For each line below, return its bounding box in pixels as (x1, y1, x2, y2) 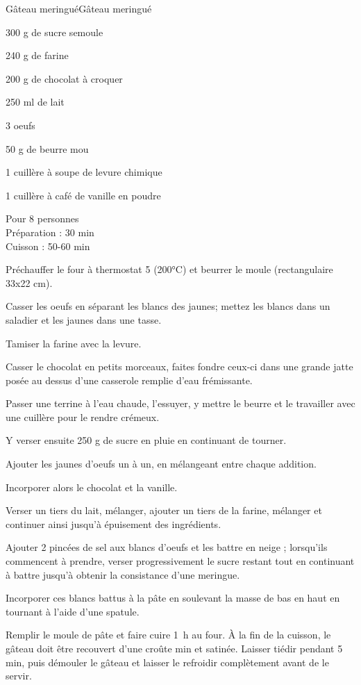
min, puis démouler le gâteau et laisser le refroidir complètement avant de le (6, 654, 329, 669)
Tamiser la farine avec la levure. (6, 336, 142, 350)
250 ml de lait (6, 94, 65, 109)
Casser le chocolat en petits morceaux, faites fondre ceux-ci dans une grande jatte (6, 359, 353, 374)
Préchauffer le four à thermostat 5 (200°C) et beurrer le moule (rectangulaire (6, 262, 333, 277)
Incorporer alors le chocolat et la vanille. (6, 479, 178, 494)
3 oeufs (6, 117, 35, 132)
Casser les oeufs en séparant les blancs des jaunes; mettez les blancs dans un (6, 299, 330, 313)
